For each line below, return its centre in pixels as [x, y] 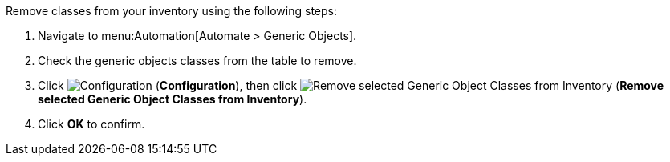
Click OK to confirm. [91, 124]
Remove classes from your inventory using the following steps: [172, 11]
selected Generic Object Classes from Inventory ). [173, 99]
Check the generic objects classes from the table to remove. [197, 61]
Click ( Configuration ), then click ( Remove [351, 85]
